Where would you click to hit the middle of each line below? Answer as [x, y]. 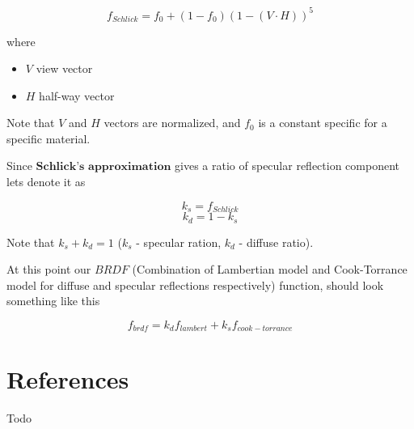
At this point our [49, 269]
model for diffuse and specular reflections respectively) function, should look [195, 285]
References [68, 378]
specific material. [49, 138]
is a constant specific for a [323, 123]
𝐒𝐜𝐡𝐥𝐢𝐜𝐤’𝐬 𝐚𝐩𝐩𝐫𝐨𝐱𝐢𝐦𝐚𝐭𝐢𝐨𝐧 [103, 167]
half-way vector [77, 95]
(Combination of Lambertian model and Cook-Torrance [270, 269]
